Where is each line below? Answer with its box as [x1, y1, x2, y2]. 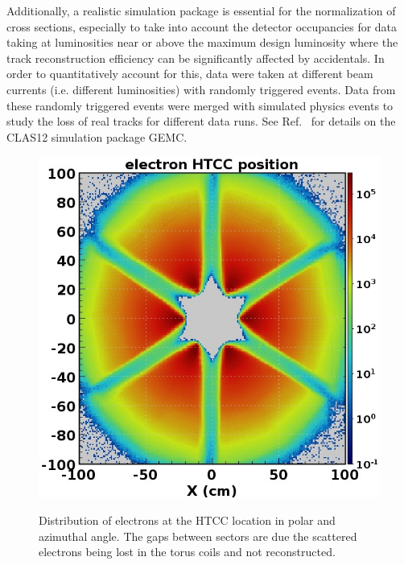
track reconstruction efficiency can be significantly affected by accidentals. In [6, 49, 385, 66]
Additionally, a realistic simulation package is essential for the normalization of [6, 2, 396, 19]
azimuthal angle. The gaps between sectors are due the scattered [39, 527, 357, 544]
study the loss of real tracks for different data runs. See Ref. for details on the [6, 113, 396, 130]
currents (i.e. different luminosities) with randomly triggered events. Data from [6, 80, 396, 97]
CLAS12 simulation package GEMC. [6, 128, 188, 145]
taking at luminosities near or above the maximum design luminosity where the [6, 34, 398, 51]
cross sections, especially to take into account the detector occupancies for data [6, 18, 398, 35]
